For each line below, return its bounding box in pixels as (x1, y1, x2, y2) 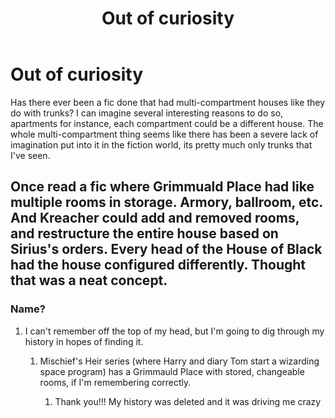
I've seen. (10, 149, 51, 161)
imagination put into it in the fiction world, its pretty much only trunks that (10, 138, 313, 151)
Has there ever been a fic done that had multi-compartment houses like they (10, 96, 325, 108)
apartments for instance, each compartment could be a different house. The (10, 117, 324, 129)
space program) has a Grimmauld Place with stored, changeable (39, 365, 305, 377)
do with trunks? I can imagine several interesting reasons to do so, (10, 107, 284, 119)
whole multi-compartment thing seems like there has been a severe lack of (10, 128, 319, 140)
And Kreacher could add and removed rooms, (10, 210, 300, 227)
